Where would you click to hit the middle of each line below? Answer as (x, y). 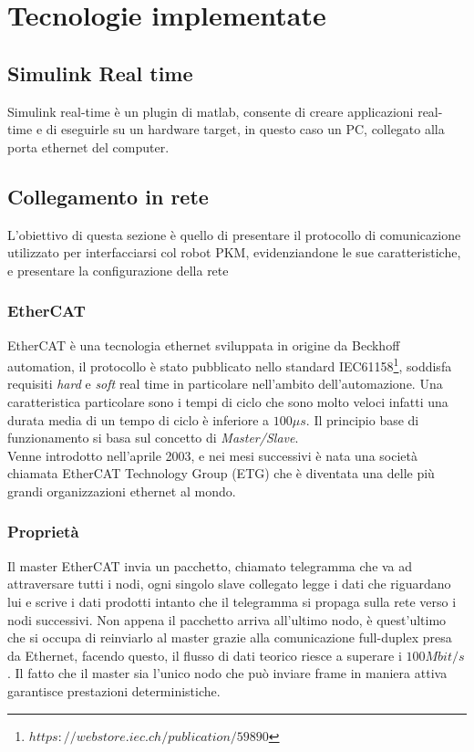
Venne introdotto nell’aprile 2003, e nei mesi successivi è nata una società (212, 455)
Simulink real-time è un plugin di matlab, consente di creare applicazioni (211, 111)
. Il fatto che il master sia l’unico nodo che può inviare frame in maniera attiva (227, 673)
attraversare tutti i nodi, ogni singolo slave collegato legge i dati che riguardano (229, 584)
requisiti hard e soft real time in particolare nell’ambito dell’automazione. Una (225, 384)
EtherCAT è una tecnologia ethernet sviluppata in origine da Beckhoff (204, 345)
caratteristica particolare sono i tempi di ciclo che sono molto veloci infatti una (228, 402)
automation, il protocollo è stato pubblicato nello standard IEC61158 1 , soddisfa (230, 365)
